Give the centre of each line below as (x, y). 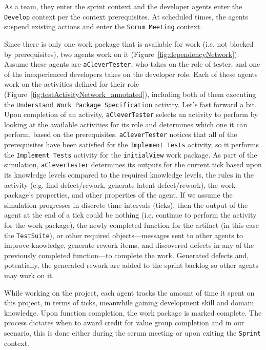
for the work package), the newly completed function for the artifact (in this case (131, 225)
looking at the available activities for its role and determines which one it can (126, 124)
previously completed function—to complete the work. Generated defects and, (127, 255)
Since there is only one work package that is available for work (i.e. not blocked (129, 43)
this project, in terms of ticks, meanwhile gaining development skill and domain (129, 303)
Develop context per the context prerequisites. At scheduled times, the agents (126, 16)
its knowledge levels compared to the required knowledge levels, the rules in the (129, 175)
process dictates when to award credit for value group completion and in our (124, 323)
